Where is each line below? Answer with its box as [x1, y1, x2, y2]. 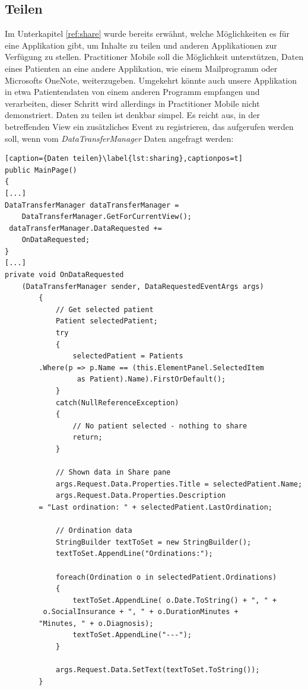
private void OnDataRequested [5, 271, 124, 279]
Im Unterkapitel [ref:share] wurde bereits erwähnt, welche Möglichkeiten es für [5, 27, 290, 40]
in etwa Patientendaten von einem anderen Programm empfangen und [5, 85, 260, 98]
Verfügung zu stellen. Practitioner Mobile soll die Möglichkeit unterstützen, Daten [5, 50, 304, 63]
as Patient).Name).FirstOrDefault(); [77, 375, 226, 384]
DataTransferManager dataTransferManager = [5, 201, 179, 209]
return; [72, 433, 103, 442]
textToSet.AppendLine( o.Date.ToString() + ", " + [72, 596, 277, 605]
